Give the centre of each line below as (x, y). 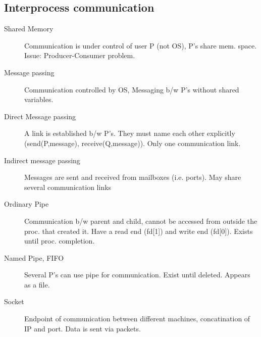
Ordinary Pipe (27, 204)
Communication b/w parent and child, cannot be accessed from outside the (141, 221)
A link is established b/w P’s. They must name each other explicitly (130, 133)
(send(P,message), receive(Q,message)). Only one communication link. (133, 143)
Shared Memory (29, 29)
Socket (14, 301)
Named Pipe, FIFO (34, 257)
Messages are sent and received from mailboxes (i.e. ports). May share (133, 177)
